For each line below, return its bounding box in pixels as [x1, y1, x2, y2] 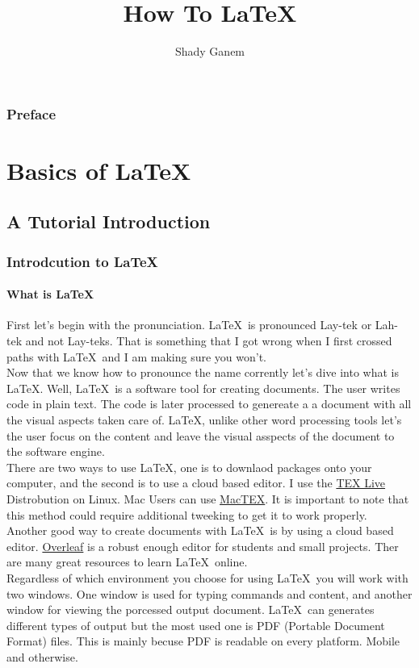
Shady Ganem [174, 43, 245, 60]
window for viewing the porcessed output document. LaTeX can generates [6, 601, 375, 618]
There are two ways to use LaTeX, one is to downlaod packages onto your [6, 458, 372, 475]
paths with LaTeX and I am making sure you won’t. [6, 348, 266, 365]
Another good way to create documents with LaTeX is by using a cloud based [6, 522, 394, 539]
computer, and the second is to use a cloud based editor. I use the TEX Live [6, 474, 386, 491]
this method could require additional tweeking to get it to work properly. [6, 506, 367, 523]
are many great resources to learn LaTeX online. [6, 553, 248, 570]
